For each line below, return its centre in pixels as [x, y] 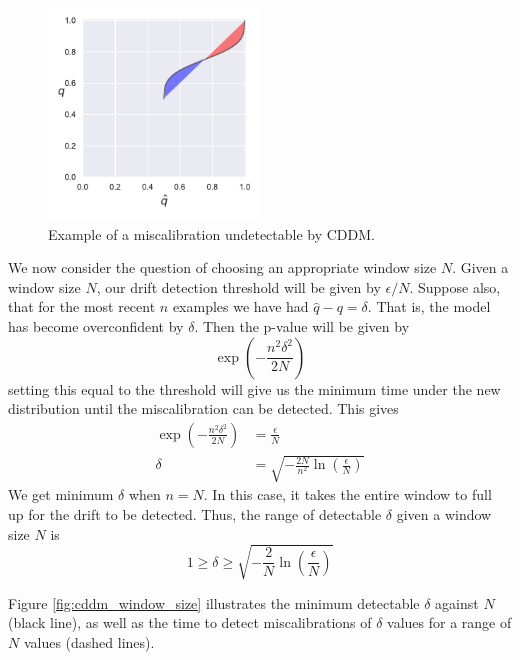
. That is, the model [429, 306]
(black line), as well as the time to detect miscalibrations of [190, 622]
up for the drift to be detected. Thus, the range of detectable [195, 513]
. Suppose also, [455, 286]
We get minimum [61, 494]
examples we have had [240, 306]
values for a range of [449, 622]
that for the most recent [82, 306]
